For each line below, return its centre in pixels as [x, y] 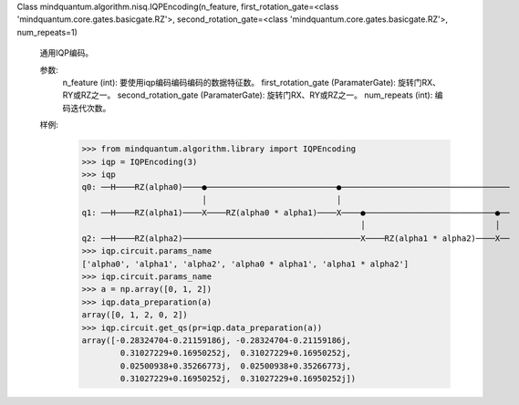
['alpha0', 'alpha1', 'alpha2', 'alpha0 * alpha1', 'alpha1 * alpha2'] [245, 264]
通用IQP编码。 [67, 53]
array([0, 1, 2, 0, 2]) [135, 315]
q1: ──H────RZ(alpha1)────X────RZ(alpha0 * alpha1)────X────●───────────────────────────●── [296, 213]
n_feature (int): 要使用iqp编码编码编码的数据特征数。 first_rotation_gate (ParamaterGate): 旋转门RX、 [252, 82]
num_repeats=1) [47, 32]
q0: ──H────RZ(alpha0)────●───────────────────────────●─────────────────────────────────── [296, 187]
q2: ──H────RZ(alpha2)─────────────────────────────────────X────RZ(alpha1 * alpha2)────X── [296, 238]
